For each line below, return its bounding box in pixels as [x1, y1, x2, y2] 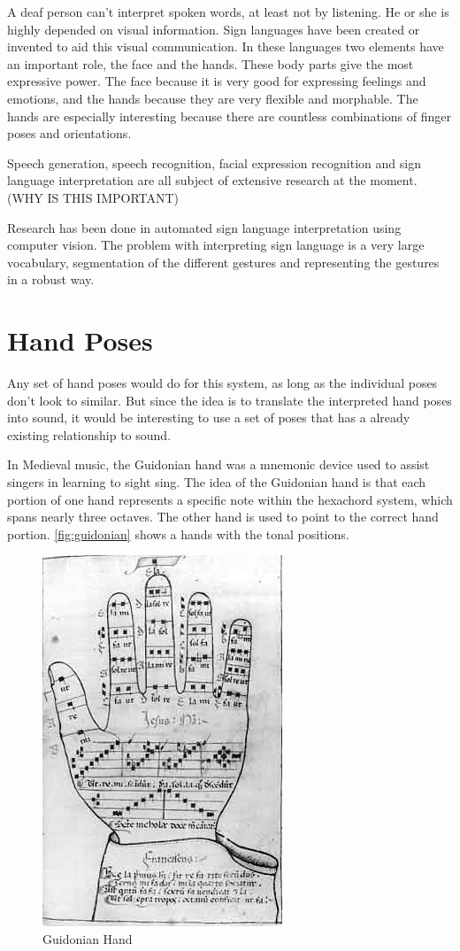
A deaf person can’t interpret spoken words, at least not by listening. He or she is [7, 3, 449, 20]
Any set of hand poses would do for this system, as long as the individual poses [7, 374, 438, 392]
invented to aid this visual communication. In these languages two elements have [7, 37, 444, 56]
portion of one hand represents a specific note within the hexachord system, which [7, 490, 453, 508]
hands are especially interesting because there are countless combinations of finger [7, 106, 451, 125]
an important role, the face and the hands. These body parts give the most [7, 54, 414, 73]
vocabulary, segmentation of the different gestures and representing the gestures [7, 252, 440, 271]
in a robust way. [7, 270, 95, 289]
